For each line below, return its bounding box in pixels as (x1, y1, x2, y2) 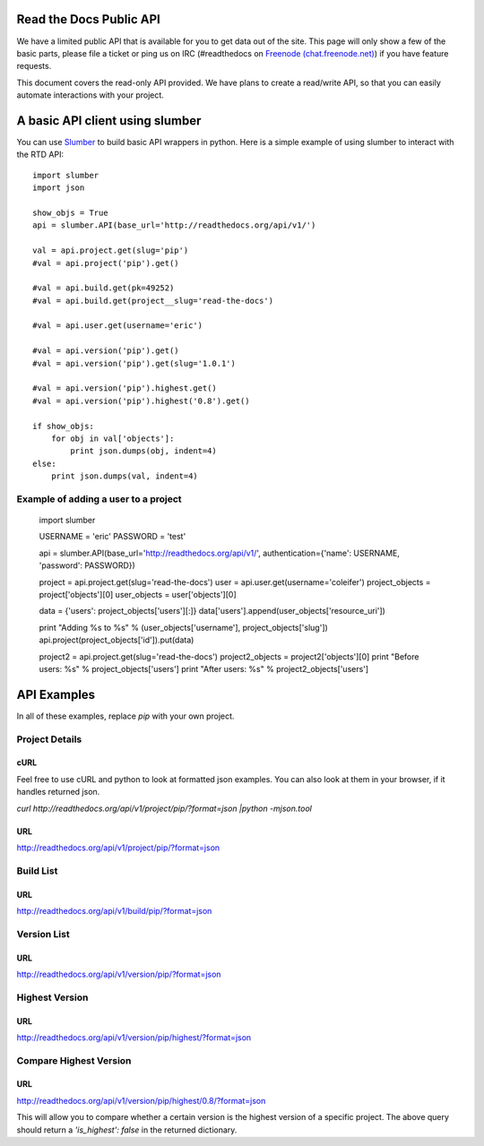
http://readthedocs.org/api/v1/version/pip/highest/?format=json (16, 1031, 252, 1043)
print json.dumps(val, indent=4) (50, 471, 199, 481)
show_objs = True (32, 207, 108, 218)
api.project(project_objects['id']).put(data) (39, 634, 194, 645)
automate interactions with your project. (16, 90, 165, 100)
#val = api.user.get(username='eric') (32, 321, 203, 331)
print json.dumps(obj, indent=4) (70, 446, 217, 456)
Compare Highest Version (16, 1054, 132, 1066)
